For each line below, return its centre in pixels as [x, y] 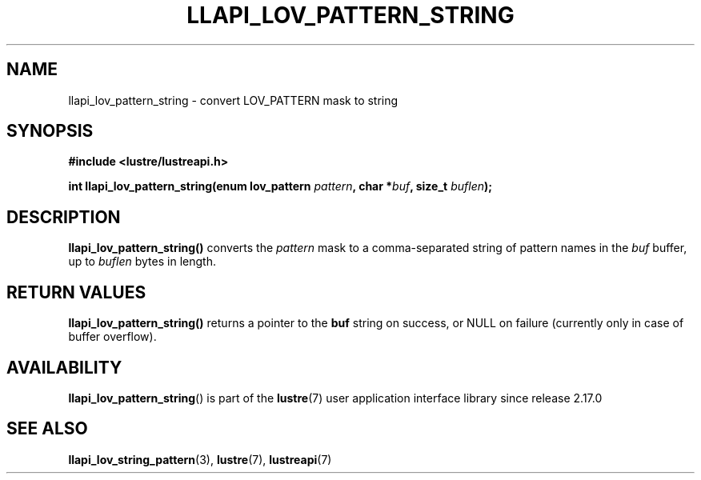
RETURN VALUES [76, 292]
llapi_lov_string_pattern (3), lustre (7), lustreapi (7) [200, 459]
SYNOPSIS [50, 131]
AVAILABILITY [64, 367]
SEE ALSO [47, 429]
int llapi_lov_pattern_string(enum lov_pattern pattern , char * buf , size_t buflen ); [280, 186]
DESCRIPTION [64, 217]
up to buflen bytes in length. [142, 262]
